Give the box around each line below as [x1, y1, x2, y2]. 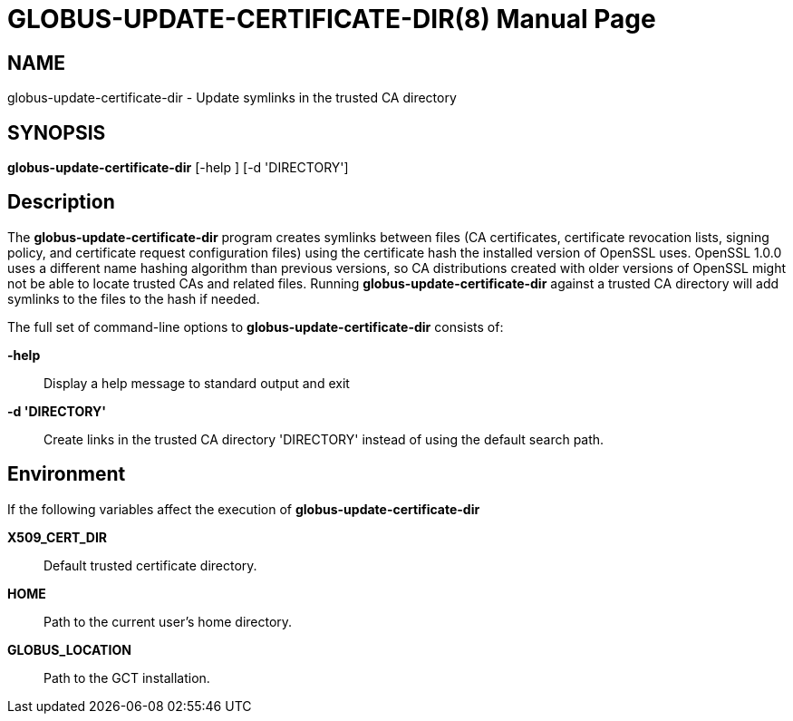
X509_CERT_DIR [7, 529, 108, 545]
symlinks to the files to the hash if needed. [7, 290, 260, 307]
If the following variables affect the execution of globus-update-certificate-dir [7, 501, 480, 517]
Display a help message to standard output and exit [44, 375, 350, 391]
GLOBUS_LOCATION [7, 641, 131, 658]
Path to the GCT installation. [44, 669, 210, 686]
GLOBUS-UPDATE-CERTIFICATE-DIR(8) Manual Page [7, 4, 656, 34]
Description [7, 190, 115, 214]
